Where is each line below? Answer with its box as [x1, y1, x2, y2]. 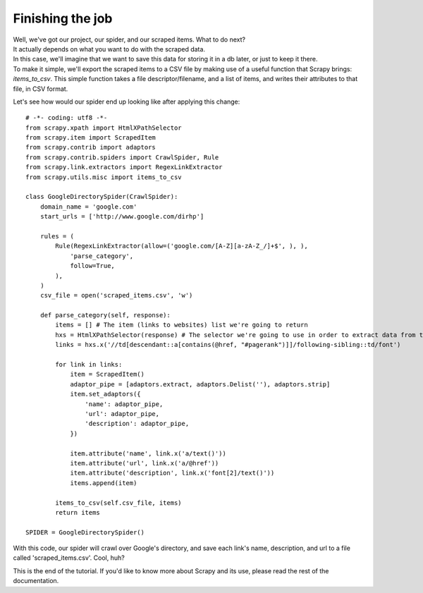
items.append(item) [70, 479, 137, 487]
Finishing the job [13, 11, 113, 26]
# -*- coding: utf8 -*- [25, 114, 108, 122]
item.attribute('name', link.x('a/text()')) [70, 449, 227, 458]
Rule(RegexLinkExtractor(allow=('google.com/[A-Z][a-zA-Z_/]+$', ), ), [55, 242, 308, 250]
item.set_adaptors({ [70, 390, 141, 398]
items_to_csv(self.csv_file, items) [55, 499, 183, 507]
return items [55, 508, 100, 516]
